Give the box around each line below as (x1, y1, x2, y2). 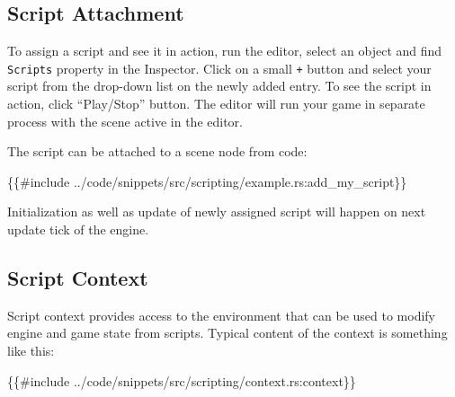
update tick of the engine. (7, 220, 149, 239)
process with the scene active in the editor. (7, 111, 243, 130)
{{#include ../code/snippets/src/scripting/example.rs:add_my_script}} (7, 172, 407, 190)
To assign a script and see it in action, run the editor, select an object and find (7, 41, 442, 60)
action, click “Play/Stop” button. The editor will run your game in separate (7, 94, 425, 113)
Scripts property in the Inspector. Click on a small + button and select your (7, 58, 432, 77)
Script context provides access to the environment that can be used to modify (7, 305, 436, 324)
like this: (7, 341, 55, 359)
